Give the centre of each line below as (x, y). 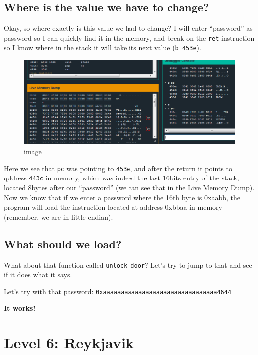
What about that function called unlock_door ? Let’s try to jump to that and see (128, 265)
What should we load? (63, 244)
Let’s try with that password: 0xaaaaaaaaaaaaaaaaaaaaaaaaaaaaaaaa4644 (118, 291)
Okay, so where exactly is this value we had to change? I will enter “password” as (128, 28)
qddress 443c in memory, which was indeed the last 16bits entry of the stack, (122, 178)
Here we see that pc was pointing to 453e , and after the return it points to (118, 168)
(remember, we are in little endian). (59, 217)
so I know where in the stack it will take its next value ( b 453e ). (103, 48)
